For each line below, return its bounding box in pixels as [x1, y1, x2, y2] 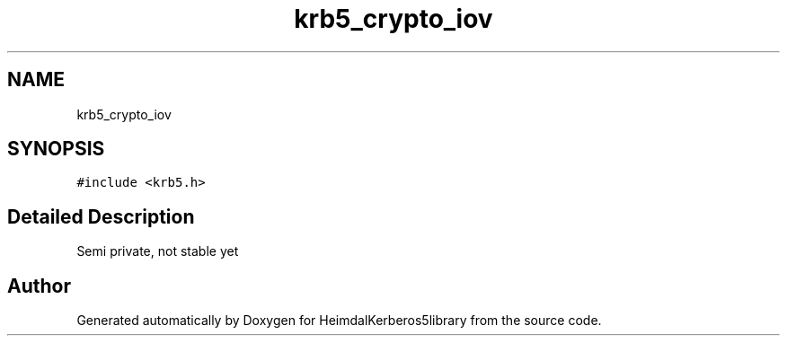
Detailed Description [7, 205, 195, 228]
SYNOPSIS [7, 137, 105, 161]
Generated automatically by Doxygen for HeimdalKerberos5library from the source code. [76, 312, 602, 329]
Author [7, 274, 71, 297]
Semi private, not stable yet [76, 243, 239, 259]
